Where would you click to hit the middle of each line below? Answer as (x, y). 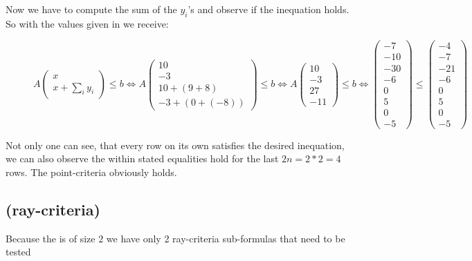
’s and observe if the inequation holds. (269, 9)
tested (18, 252)
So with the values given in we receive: (87, 23)
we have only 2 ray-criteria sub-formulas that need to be (226, 238)
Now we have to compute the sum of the (91, 9)
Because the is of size (51, 238)
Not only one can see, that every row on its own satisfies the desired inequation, (175, 145)
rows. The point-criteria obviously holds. (91, 172)
